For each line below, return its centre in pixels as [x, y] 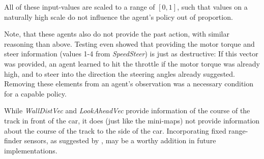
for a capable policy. [35, 93]
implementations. [31, 150]
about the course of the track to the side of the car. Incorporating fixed [115, 130]
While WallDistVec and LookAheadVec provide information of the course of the [127, 110]
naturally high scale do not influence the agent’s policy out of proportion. [119, 17]
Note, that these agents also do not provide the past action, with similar [117, 34]
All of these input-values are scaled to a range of [80, 7]
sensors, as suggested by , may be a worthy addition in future [120, 140]
